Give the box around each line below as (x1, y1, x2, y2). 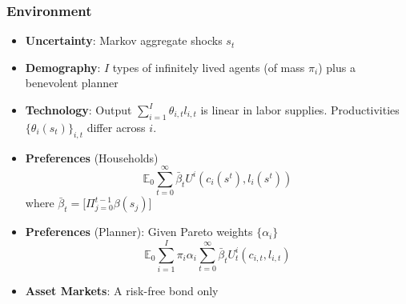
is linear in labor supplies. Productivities (200, 102, 400, 118)
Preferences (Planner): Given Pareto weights (25, 223, 253, 240)
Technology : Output (25, 102, 132, 118)
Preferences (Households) (25, 149, 159, 166)
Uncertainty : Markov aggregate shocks (25, 32, 223, 49)
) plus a (318, 58, 356, 75)
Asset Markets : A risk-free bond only (25, 282, 219, 299)
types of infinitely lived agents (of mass (112, 58, 305, 75)
